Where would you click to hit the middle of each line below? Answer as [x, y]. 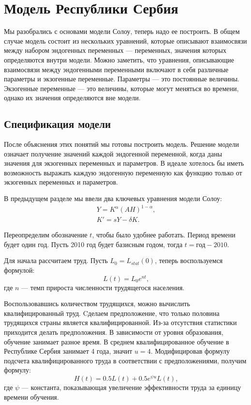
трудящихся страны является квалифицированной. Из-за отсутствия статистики [120, 322]
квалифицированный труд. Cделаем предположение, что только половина [112, 313]
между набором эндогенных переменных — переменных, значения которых [115, 50]
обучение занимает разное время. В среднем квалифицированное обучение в [117, 341]
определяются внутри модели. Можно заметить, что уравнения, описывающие [119, 59]
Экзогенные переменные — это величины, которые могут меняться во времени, [121, 88]
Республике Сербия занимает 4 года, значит [68, 351]
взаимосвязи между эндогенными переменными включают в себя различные [116, 69]
